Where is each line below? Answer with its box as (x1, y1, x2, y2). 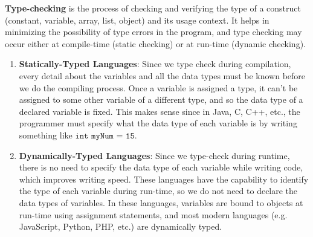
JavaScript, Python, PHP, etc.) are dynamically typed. (19, 220, 222, 233)
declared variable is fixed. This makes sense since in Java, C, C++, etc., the (19, 105, 300, 117)
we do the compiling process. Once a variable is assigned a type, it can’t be (19, 81, 298, 94)
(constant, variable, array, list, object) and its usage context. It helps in (5, 13, 269, 26)
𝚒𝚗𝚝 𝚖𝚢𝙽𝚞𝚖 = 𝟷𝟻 (75, 131, 135, 140)
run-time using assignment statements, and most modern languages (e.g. (19, 208, 288, 221)
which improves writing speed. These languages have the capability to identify (19, 172, 309, 185)
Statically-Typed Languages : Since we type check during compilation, (19, 57, 291, 70)
